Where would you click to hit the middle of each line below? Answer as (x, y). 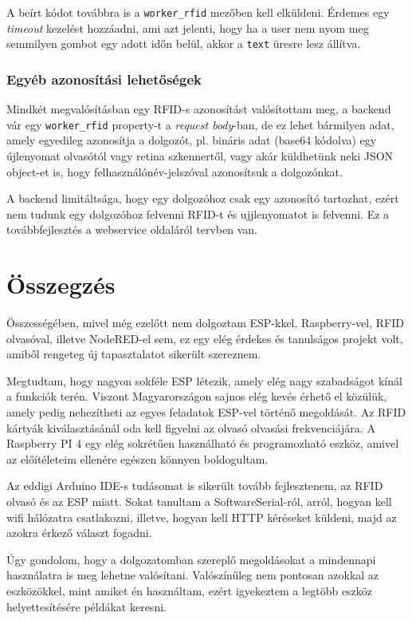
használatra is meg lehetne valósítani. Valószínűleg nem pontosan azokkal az (193, 575)
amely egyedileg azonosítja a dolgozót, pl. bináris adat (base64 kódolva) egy (192, 140)
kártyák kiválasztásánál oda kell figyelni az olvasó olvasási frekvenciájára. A (191, 427)
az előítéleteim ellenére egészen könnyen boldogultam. (137, 458)
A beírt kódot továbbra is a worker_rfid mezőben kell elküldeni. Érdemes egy (198, 12)
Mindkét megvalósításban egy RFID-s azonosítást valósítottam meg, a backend (199, 109)
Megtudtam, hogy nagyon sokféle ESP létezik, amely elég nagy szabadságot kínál (204, 380)
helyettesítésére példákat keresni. (86, 606)
